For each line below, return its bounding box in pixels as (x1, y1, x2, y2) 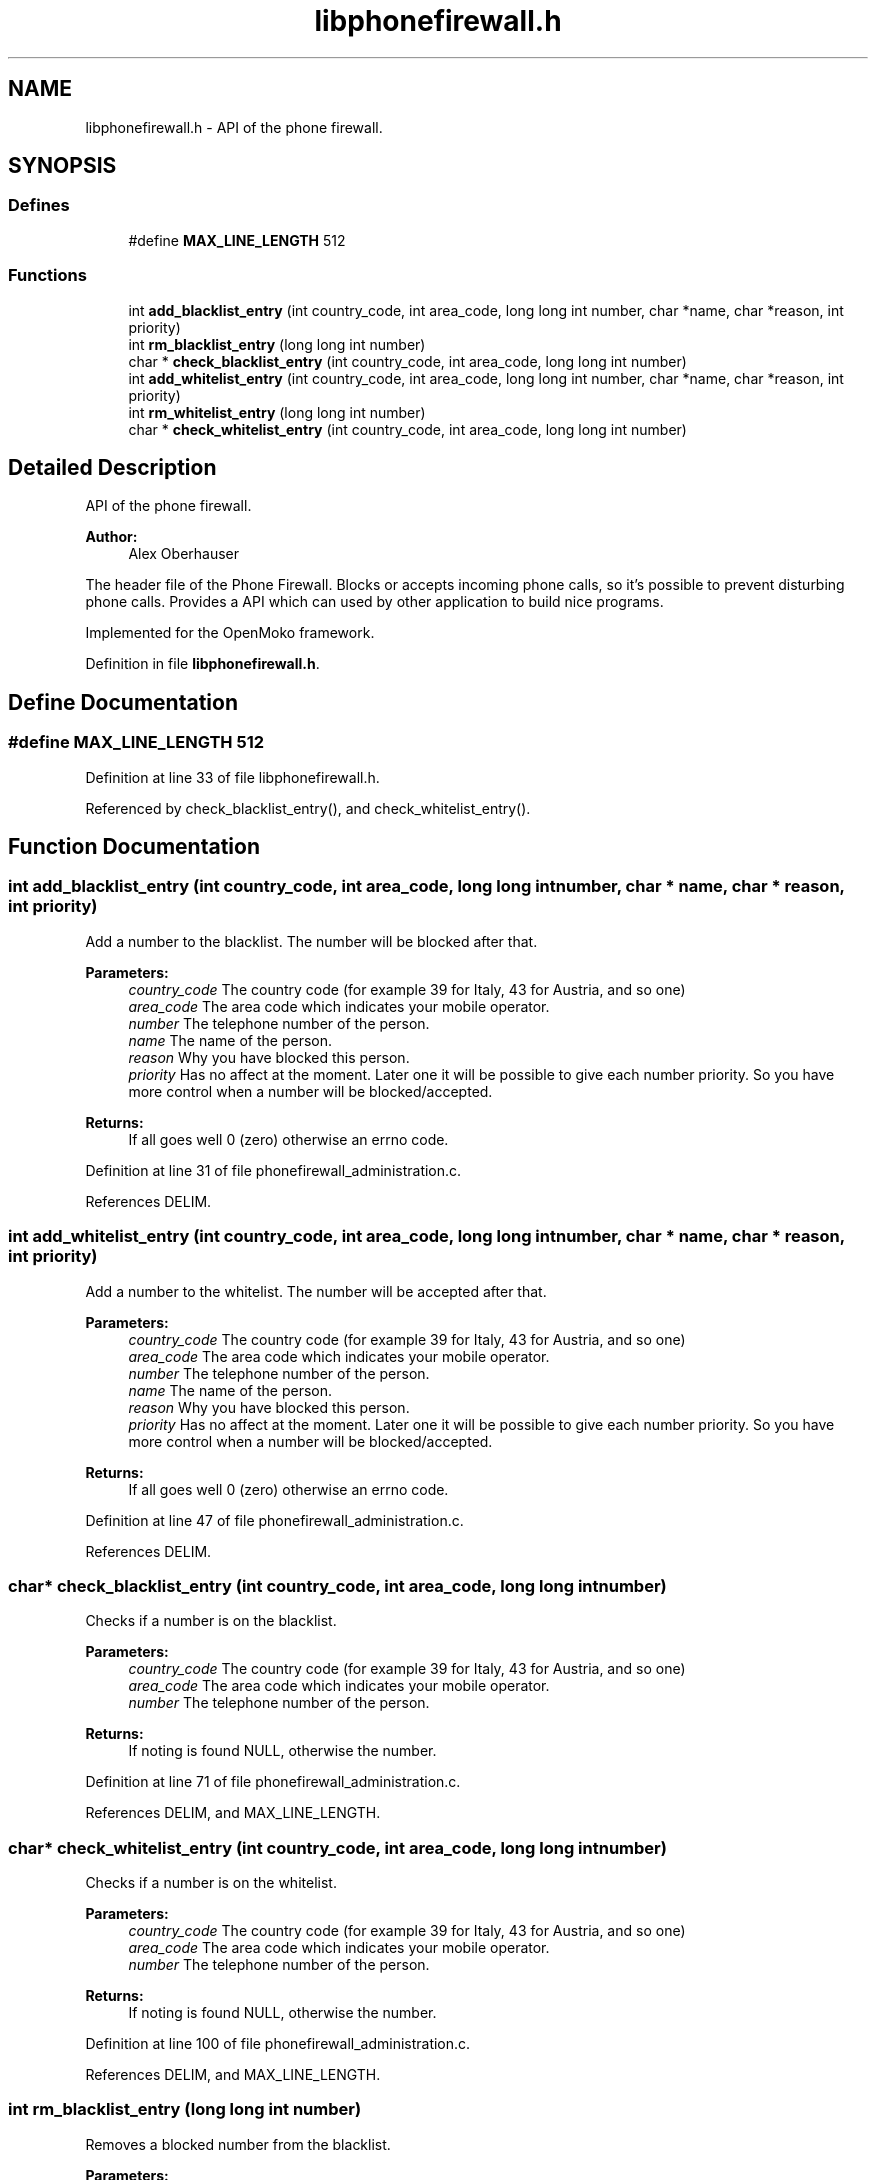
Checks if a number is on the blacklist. (85, 1612, 337, 1630)
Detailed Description (8, 454, 217, 480)
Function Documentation (8, 834, 260, 860)
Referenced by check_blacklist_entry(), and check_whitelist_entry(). (85, 799, 531, 817)
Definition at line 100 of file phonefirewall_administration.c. (85, 2035, 471, 2053)
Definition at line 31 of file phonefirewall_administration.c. (85, 1161, 462, 1179)
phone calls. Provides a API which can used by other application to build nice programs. (85, 593, 664, 611)
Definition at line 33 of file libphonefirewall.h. (85, 768, 380, 786)
